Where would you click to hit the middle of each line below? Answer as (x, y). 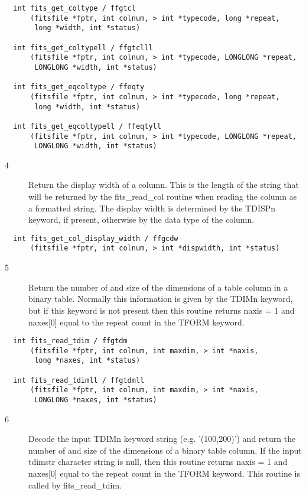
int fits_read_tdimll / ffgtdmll (79, 380)
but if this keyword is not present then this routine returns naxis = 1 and (162, 310)
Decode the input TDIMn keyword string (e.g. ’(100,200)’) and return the (162, 439)
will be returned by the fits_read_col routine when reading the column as (163, 196)
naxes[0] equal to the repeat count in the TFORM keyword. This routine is (165, 473)
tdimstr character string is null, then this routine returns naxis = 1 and (158, 462)
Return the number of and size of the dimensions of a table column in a (158, 287)
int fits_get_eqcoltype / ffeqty (79, 87)
